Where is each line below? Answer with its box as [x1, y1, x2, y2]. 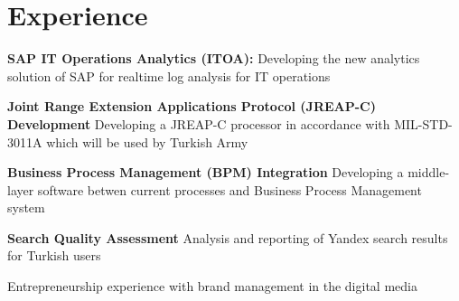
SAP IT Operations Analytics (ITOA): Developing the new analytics [7, 49, 420, 68]
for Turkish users [7, 246, 101, 265]
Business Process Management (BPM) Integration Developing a [7, 163, 404, 182]
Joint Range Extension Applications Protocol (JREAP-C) [7, 97, 376, 116]
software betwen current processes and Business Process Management [37, 180, 422, 199]
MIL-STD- [394, 114, 453, 133]
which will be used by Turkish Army [46, 132, 248, 151]
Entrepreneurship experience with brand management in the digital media [7, 277, 417, 296]
